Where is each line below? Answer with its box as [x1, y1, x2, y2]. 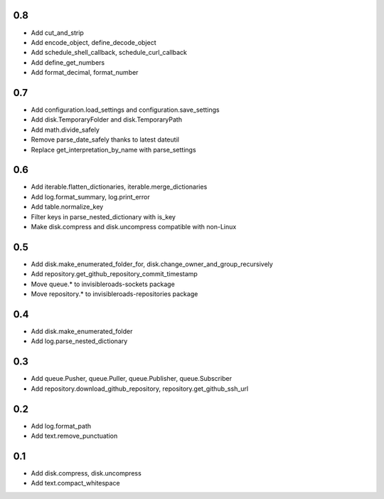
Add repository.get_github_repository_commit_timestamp [31, 270, 198, 278]
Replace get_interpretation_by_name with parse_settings [31, 145, 196, 154]
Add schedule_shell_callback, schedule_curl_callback [31, 48, 188, 57]
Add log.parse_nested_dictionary [31, 337, 128, 345]
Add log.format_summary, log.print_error [31, 192, 151, 201]
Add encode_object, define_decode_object [31, 38, 156, 46]
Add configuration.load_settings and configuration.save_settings [31, 105, 220, 114]
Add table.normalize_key [31, 203, 104, 211]
